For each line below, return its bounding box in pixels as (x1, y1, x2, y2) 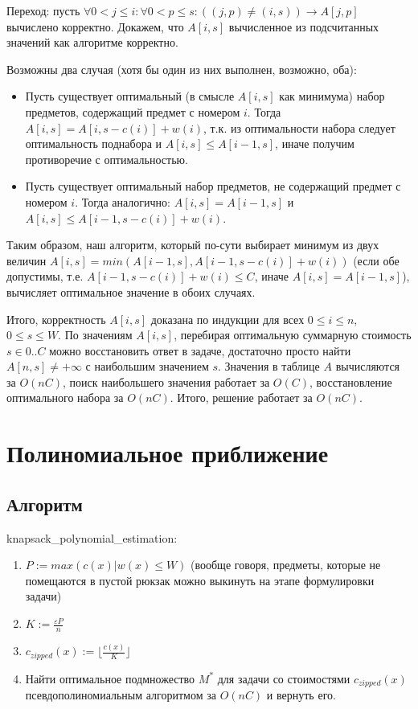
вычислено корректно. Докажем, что (6, 18, 184, 35)
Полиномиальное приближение (6, 436, 329, 469)
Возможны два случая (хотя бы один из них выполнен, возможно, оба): (6, 60, 357, 77)
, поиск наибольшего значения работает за (62, 373, 270, 390)
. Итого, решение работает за (170, 389, 313, 406)
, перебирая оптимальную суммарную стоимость (174, 326, 412, 343)
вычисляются (335, 358, 400, 375)
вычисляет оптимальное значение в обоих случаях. (6, 283, 256, 300)
